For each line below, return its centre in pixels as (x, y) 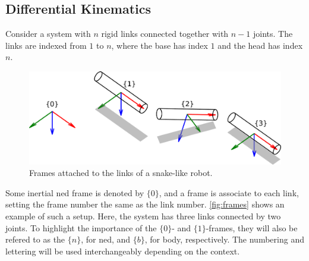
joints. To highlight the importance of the (81, 227)
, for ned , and (106, 239)
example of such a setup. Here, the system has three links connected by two (143, 216)
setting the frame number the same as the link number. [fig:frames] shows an (145, 204)
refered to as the (35, 239)
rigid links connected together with (165, 34)
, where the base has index (160, 45)
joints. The (273, 34)
